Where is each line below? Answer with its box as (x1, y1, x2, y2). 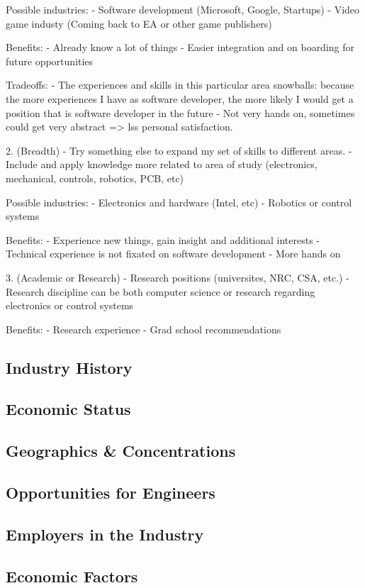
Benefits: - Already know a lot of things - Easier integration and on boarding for (6, 40, 355, 55)
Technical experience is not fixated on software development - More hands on (6, 246, 341, 261)
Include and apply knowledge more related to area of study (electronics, (6, 157, 318, 172)
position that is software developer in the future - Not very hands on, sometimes (6, 105, 355, 120)
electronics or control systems (6, 298, 134, 313)
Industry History (6, 356, 133, 378)
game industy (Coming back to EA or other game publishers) (6, 16, 272, 30)
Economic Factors (6, 565, 138, 587)
